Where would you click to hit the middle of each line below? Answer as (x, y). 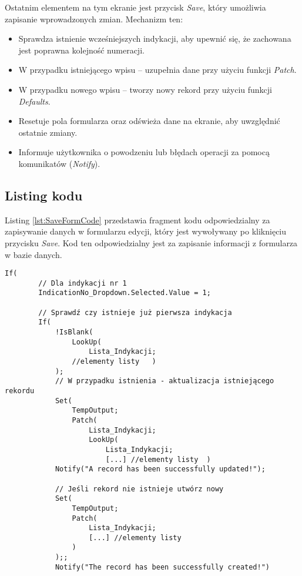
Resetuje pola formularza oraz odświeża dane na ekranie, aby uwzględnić (149, 121)
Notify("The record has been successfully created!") (162, 567)
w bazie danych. (33, 254)
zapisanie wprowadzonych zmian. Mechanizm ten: (94, 19)
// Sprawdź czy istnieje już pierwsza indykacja (135, 312)
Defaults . (34, 101)
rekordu (20, 391)
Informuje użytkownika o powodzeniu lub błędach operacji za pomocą (144, 152)
